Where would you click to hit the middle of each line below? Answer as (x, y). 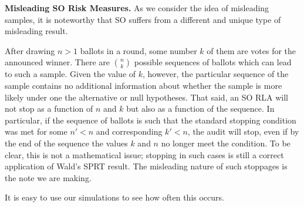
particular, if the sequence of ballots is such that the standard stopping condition (151, 120)
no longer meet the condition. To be (226, 143)
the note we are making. (48, 177)
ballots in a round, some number (139, 50)
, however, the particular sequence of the (216, 74)
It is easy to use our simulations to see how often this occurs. (114, 197)
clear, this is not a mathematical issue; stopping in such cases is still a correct (144, 154)
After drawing (30, 50)
